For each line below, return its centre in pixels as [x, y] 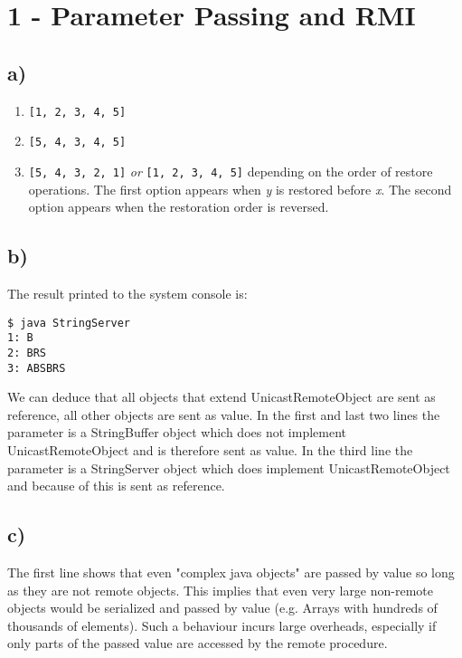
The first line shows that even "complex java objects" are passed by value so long [231, 572]
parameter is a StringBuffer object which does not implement [177, 432]
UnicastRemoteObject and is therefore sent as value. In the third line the [210, 449]
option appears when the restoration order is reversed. [179, 207]
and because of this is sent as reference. [116, 486]
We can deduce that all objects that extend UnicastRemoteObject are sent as [222, 397]
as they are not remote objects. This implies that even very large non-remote [221, 590]
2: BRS [27, 353]
